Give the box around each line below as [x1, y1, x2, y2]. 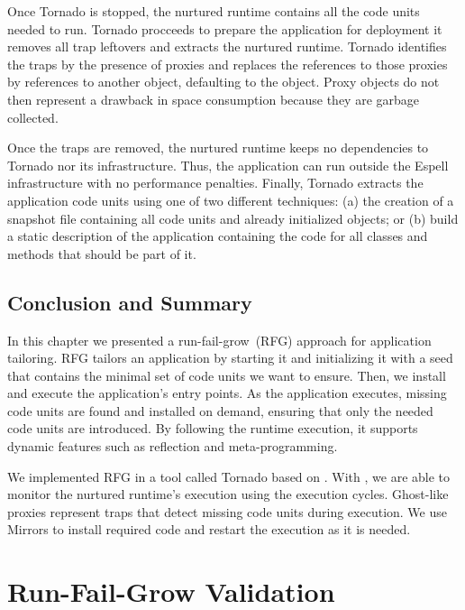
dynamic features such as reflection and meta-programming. [7, 437, 338, 456]
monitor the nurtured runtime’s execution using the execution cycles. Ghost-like [7, 485, 449, 504]
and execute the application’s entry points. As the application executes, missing [7, 384, 447, 402]
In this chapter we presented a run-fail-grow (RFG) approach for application [7, 330, 432, 349]
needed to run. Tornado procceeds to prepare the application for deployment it [7, 19, 442, 38]
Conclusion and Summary [7, 288, 252, 316]
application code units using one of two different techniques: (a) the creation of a [7, 190, 454, 209]
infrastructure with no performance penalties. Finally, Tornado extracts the [7, 173, 424, 192]
